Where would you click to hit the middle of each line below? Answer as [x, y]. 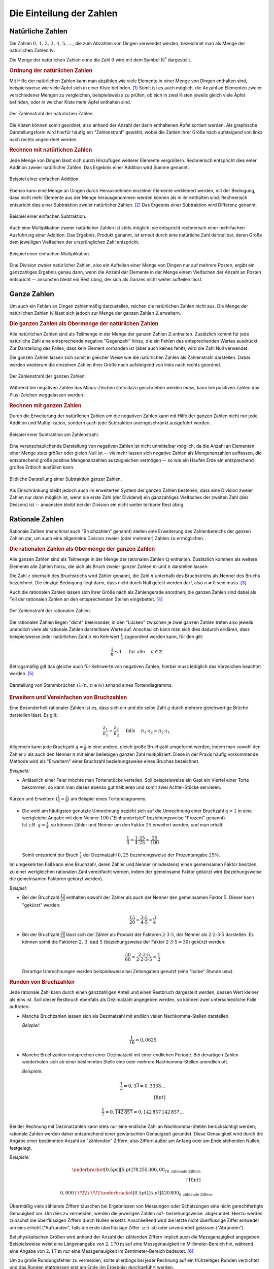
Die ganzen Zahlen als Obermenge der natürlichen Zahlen [84, 323]
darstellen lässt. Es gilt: [33, 715]
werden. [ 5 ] [22, 674]
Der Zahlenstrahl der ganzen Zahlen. [48, 376]
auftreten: [20, 1007]
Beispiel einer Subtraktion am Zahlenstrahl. [54, 435]
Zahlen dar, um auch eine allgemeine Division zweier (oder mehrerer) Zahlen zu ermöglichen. [107, 539]
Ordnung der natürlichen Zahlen [51, 70]
